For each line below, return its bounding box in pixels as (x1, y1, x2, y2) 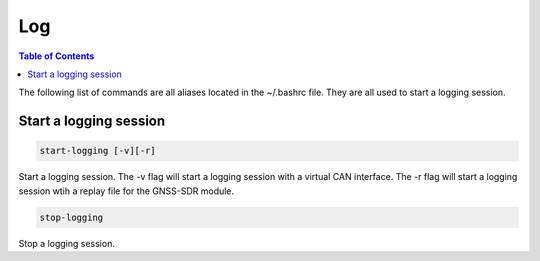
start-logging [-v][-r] (39, 145, 157, 157)
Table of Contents (18, 50, 95, 62)
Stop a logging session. (18, 237, 115, 249)
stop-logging (39, 211, 104, 223)
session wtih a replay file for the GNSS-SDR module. (18, 185, 235, 197)
